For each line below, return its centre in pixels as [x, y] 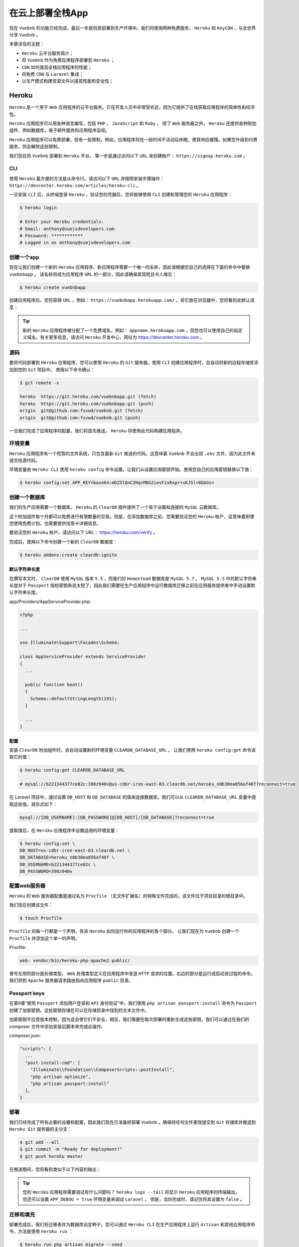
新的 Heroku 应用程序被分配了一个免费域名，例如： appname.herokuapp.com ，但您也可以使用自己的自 [131, 330]
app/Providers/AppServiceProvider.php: [50, 602]
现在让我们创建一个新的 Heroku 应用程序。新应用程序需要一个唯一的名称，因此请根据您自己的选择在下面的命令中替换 [130, 267]
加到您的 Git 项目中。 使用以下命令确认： [52, 370]
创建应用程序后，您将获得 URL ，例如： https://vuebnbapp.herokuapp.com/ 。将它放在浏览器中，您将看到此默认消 [132, 300]
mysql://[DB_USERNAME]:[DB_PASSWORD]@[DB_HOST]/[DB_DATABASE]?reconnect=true [117, 817]
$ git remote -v [40, 383]
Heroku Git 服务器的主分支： [41, 1129]
